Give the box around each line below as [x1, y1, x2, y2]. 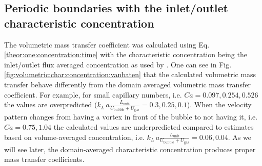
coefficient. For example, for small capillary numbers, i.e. [4, 89, 182, 100]
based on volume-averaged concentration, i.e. [4, 131, 145, 142]
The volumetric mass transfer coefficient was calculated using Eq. [4, 39, 210, 50]
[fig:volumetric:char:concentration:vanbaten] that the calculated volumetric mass [4, 69, 256, 80]
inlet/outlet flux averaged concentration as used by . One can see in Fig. [4, 59, 232, 69]
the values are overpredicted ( [4, 99, 97, 110]
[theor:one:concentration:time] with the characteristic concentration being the [4, 49, 247, 60]
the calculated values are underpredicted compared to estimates [53, 121, 254, 132]
